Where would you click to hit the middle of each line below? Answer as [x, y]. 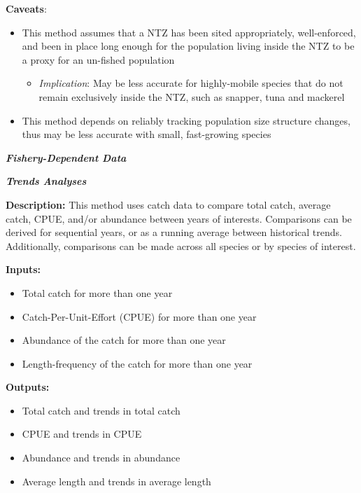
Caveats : [26, 8]
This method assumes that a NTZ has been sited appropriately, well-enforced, [189, 32]
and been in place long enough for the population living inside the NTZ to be [188, 46]
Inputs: [23, 269]
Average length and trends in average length [116, 481]
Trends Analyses [46, 181]
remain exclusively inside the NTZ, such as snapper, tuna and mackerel [192, 96]
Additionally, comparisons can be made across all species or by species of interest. [181, 245]
